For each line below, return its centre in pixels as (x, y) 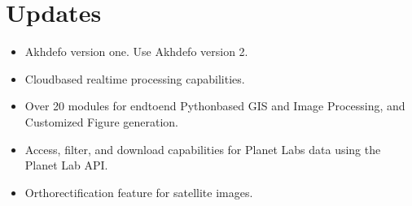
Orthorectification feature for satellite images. (139, 192)
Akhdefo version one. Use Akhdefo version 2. (136, 51)
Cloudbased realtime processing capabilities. (135, 78)
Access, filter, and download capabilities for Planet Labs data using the (203, 149)
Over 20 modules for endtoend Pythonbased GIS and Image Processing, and (215, 106)
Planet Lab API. (66, 165)
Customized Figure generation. (101, 121)
